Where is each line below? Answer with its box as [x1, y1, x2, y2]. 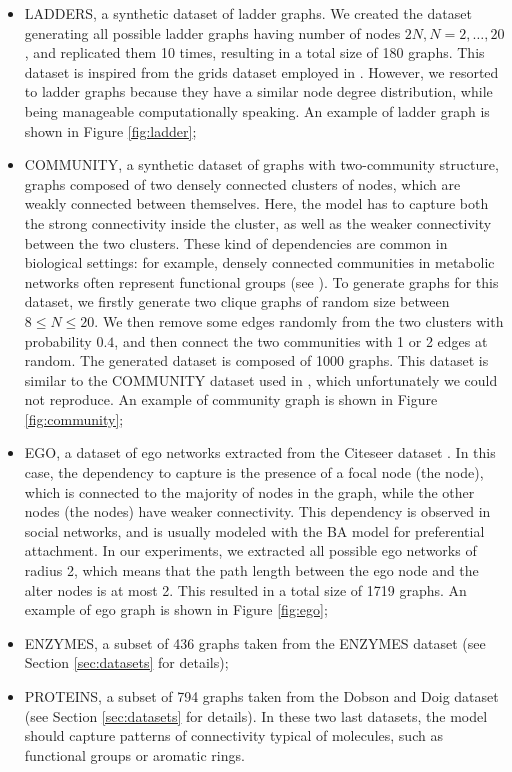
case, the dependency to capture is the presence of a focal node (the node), [24, 462, 484, 483]
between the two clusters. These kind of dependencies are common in [24, 232, 448, 253]
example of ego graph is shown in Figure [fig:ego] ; [24, 599, 328, 620]
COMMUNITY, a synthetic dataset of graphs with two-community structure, [24, 154, 499, 175]
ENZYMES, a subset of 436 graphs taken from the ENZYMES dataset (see [24, 632, 486, 653]
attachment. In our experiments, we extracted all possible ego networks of [24, 540, 477, 561]
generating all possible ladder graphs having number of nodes [24, 22, 401, 43]
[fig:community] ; [24, 408, 124, 429]
